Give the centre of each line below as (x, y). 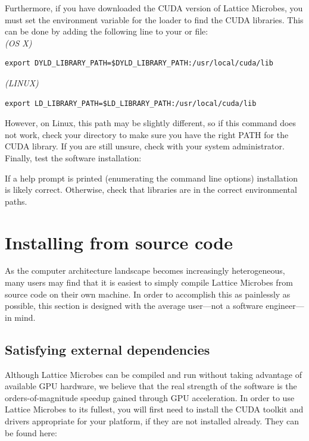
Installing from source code (119, 242)
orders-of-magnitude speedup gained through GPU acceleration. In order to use (150, 397)
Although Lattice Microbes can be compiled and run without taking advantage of (153, 374)
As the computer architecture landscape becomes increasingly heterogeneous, (145, 270)
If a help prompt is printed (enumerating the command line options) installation (151, 178)
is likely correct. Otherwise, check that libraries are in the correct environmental (151, 190)
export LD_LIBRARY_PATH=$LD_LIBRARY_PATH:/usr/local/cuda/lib (131, 103)
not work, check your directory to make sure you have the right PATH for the (147, 134)
